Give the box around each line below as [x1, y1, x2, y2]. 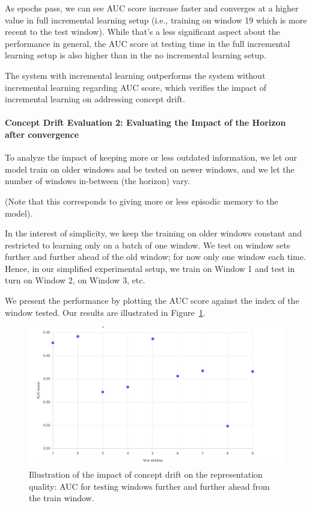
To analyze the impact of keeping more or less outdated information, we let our [5, 151, 298, 164]
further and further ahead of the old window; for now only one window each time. [5, 250, 306, 263]
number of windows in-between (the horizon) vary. [5, 174, 190, 187]
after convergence [5, 128, 79, 140]
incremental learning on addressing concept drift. [5, 93, 185, 105]
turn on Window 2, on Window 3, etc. [5, 274, 145, 286]
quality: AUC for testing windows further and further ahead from [29, 480, 270, 492]
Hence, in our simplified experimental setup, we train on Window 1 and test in [5, 262, 295, 274]
